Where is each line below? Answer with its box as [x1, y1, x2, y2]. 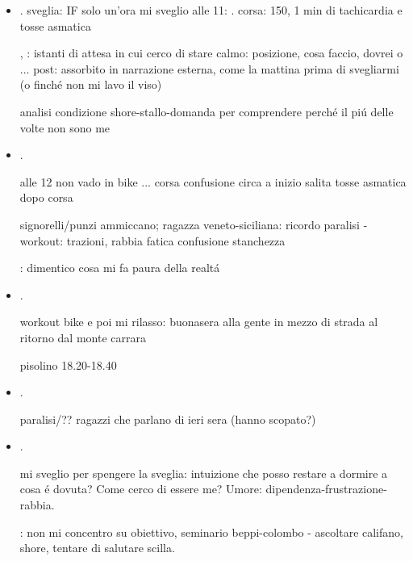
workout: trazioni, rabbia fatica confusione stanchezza [19, 232, 286, 249]
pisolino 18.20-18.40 [19, 356, 117, 373]
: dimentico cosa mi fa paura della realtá [19, 259, 220, 276]
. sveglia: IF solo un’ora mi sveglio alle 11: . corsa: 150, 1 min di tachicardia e [19, 2, 403, 18]
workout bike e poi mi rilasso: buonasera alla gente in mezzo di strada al [19, 313, 378, 330]
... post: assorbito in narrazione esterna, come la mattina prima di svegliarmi [19, 60, 399, 77]
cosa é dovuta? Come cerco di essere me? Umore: [19, 480, 262, 497]
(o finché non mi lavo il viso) [19, 76, 162, 93]
